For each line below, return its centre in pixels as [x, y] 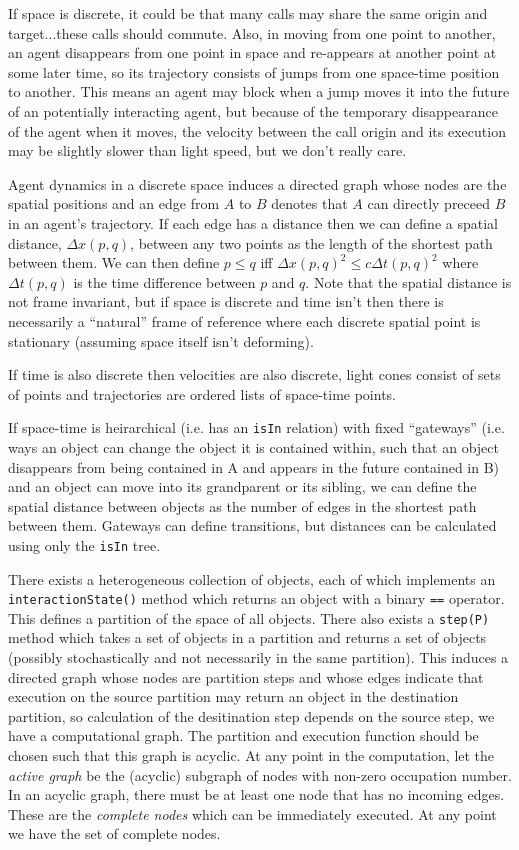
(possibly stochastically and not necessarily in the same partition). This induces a [258, 657]
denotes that [309, 203]
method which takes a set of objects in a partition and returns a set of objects [247, 637]
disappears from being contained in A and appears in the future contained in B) [254, 466]
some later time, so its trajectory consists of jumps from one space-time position [254, 71]
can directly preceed [429, 203]
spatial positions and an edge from [114, 203]
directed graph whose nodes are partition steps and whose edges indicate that [246, 676]
